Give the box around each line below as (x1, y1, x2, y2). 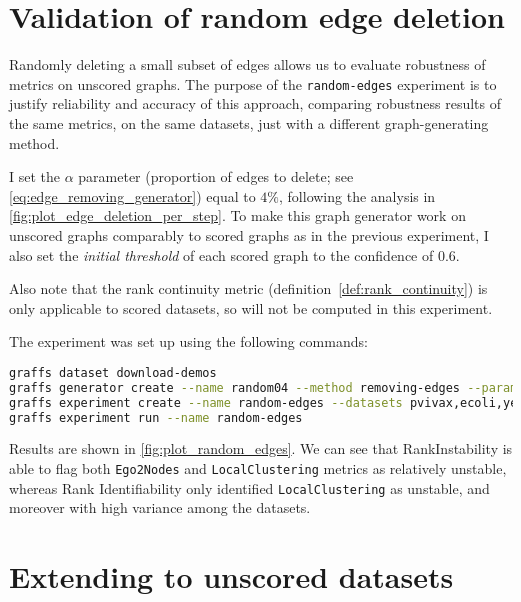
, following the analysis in (279, 185, 436, 206)
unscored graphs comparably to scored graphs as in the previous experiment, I (9, 224, 489, 245)
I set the (9, 166, 61, 187)
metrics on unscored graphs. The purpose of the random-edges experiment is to (9, 73, 497, 94)
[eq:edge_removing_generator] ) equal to (9, 185, 256, 206)
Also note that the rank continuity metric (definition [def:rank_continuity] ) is (9, 278, 488, 299)
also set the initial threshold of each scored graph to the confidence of (9, 244, 434, 265)
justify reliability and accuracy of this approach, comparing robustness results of (9, 93, 501, 114)
